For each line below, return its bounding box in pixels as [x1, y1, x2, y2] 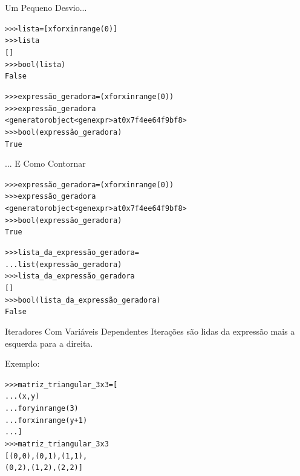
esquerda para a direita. [5, 336, 93, 349]
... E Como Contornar [5, 157, 86, 170]
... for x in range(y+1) [5, 416, 88, 425]
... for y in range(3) [5, 404, 79, 413]
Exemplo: [5, 357, 40, 370]
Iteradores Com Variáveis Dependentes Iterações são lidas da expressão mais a [5, 324, 295, 337]
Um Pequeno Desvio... [5, 1, 87, 13]
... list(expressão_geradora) [5, 260, 122, 269]
